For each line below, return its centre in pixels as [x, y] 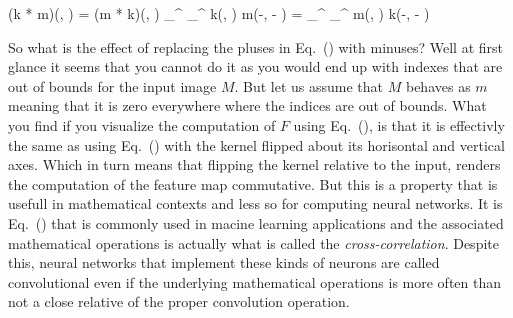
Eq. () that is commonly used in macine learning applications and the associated [256, 222]
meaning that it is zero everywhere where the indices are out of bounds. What [247, 105]
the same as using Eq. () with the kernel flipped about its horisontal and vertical [256, 144]
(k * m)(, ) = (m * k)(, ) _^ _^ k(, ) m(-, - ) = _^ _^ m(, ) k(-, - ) [219, 13]
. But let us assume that [309, 85]
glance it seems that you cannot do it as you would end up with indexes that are [255, 66]
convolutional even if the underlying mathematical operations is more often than [255, 281]
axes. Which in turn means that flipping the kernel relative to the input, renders [254, 164]
